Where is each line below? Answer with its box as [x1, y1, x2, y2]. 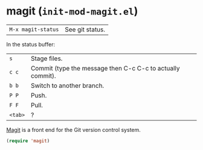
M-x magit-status [9, 26, 59, 33]
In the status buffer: [6, 40, 56, 48]
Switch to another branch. [30, 81, 105, 90]
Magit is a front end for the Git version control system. [6, 126, 141, 133]
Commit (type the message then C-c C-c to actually [30, 64, 180, 72]
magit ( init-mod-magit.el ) [6, 4, 138, 18]
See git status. [64, 25, 106, 34]
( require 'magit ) [6, 137, 50, 144]
